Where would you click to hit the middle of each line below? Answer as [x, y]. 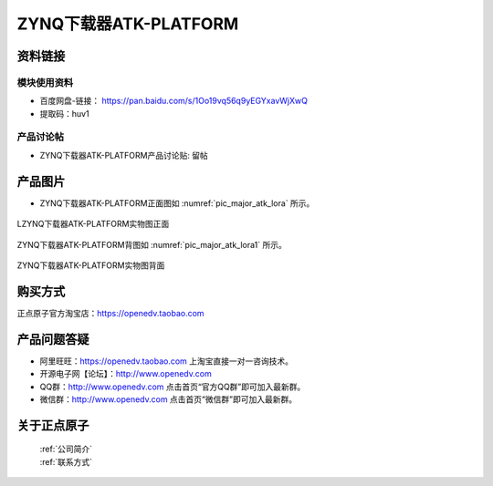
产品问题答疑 [53, 339]
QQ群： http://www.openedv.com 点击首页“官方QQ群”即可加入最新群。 [173, 387]
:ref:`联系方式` [66, 461]
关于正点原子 [53, 425]
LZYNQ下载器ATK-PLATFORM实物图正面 [93, 224]
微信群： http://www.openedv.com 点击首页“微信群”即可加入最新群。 [168, 399]
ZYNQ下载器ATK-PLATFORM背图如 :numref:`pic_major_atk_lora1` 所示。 [152, 244]
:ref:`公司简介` [66, 449]
